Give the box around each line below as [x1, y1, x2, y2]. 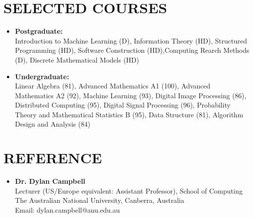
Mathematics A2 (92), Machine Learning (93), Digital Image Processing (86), [15, 90, 247, 100]
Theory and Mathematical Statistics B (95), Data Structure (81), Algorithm [15, 109, 243, 119]
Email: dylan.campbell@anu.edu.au [15, 204, 120, 215]
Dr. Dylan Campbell [15, 176, 85, 186]
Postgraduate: [15, 26, 63, 36]
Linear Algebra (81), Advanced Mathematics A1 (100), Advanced [15, 81, 211, 91]
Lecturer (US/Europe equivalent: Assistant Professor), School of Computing [15, 185, 243, 196]
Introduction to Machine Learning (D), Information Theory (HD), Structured [15, 35, 247, 45]
